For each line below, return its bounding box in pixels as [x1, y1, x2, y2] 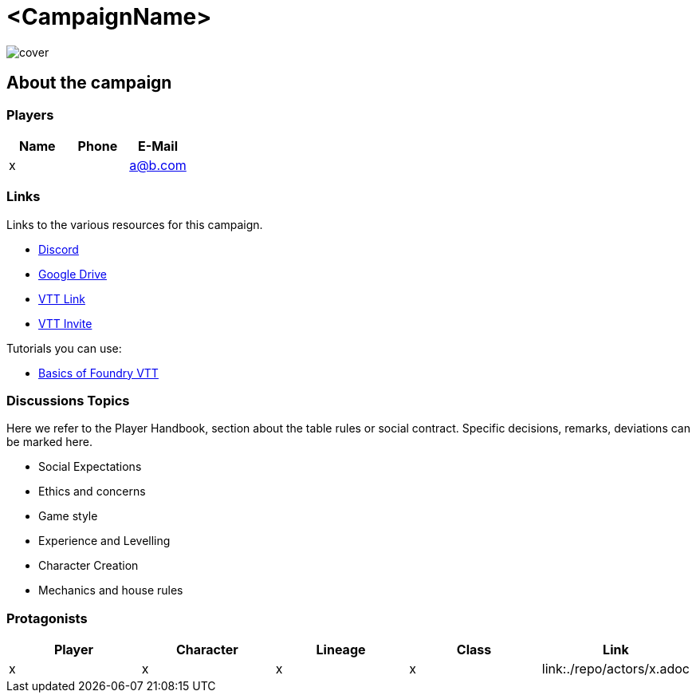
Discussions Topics [6, 393, 130, 409]
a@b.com [129, 156, 187, 173]
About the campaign [6, 73, 172, 93]
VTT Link [38, 291, 85, 306]
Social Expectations [38, 460, 142, 474]
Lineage [316, 642, 366, 658]
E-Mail [137, 137, 178, 154]
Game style [38, 509, 98, 523]
